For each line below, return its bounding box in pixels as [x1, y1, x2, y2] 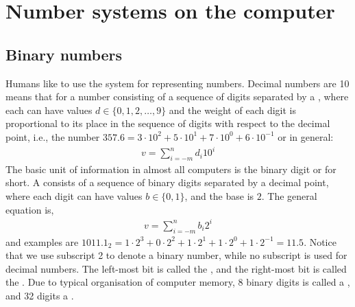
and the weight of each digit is [169, 102, 296, 117]
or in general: [278, 129, 334, 144]
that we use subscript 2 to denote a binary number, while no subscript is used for [5, 248, 347, 262]
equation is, [5, 202, 54, 216]
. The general [261, 189, 317, 203]
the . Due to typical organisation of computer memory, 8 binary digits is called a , [5, 275, 350, 289]
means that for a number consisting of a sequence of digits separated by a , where [5, 89, 349, 104]
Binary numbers [5, 43, 123, 65]
